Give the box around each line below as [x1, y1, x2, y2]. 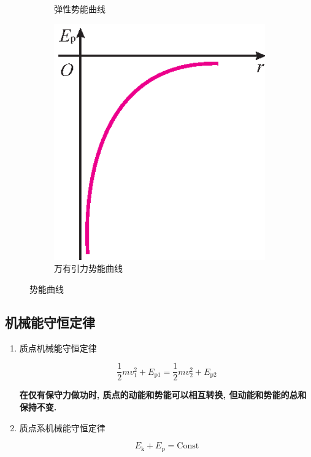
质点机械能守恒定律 [19, 341, 97, 354]
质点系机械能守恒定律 [19, 421, 106, 434]
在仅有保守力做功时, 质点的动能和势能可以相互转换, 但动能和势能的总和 [19, 388, 307, 401]
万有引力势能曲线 [54, 262, 123, 275]
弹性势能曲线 [54, 2, 106, 15]
